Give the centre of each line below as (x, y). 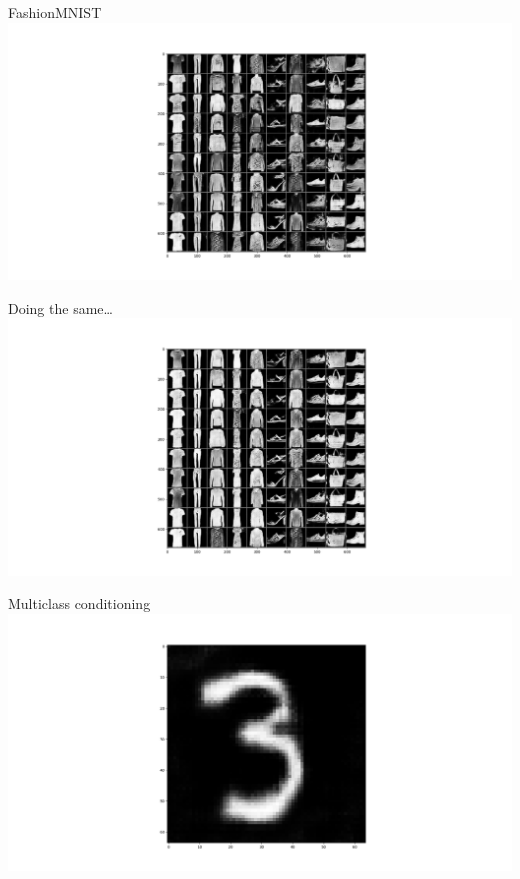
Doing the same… (60, 307)
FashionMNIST (55, 12)
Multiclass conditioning (79, 603)
